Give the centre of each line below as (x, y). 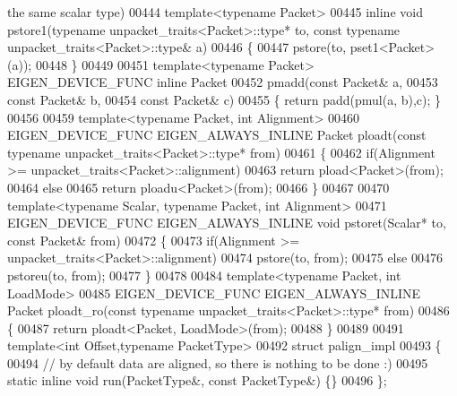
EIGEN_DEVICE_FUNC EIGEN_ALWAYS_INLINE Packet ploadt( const (217, 135)
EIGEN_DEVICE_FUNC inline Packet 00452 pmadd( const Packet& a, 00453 (223, 82)
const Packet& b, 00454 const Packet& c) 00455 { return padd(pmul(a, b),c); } (224, 99)
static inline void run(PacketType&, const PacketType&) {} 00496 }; (197, 380)
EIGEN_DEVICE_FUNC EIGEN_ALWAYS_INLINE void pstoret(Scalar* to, (227, 223)
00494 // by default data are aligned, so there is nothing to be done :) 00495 (218, 362)
